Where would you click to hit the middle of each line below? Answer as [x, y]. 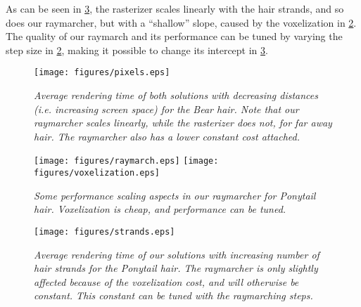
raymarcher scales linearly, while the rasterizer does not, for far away [183, 123]
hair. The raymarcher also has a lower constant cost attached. [167, 136]
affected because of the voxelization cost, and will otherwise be [166, 281]
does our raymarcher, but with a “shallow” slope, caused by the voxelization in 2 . [181, 22]
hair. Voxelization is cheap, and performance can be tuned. [160, 209]
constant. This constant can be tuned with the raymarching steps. [173, 295]
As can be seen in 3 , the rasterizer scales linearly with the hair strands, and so [175, 8]
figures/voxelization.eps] [97, 173]
